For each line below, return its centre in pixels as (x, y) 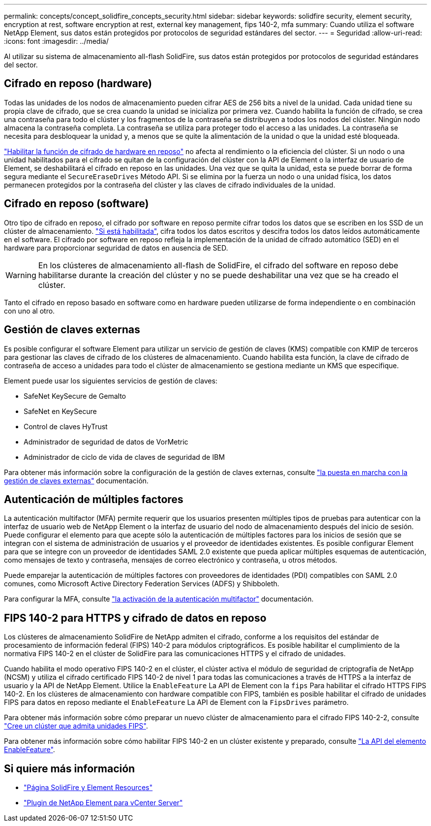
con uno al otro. (30, 311)
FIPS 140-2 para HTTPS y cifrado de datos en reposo (135, 618)
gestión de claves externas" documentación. (76, 480)
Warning (21, 275)
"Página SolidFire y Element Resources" (88, 788)
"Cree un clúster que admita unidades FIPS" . (76, 726)
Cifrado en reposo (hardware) (78, 84)
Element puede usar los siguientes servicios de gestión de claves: (111, 381)
